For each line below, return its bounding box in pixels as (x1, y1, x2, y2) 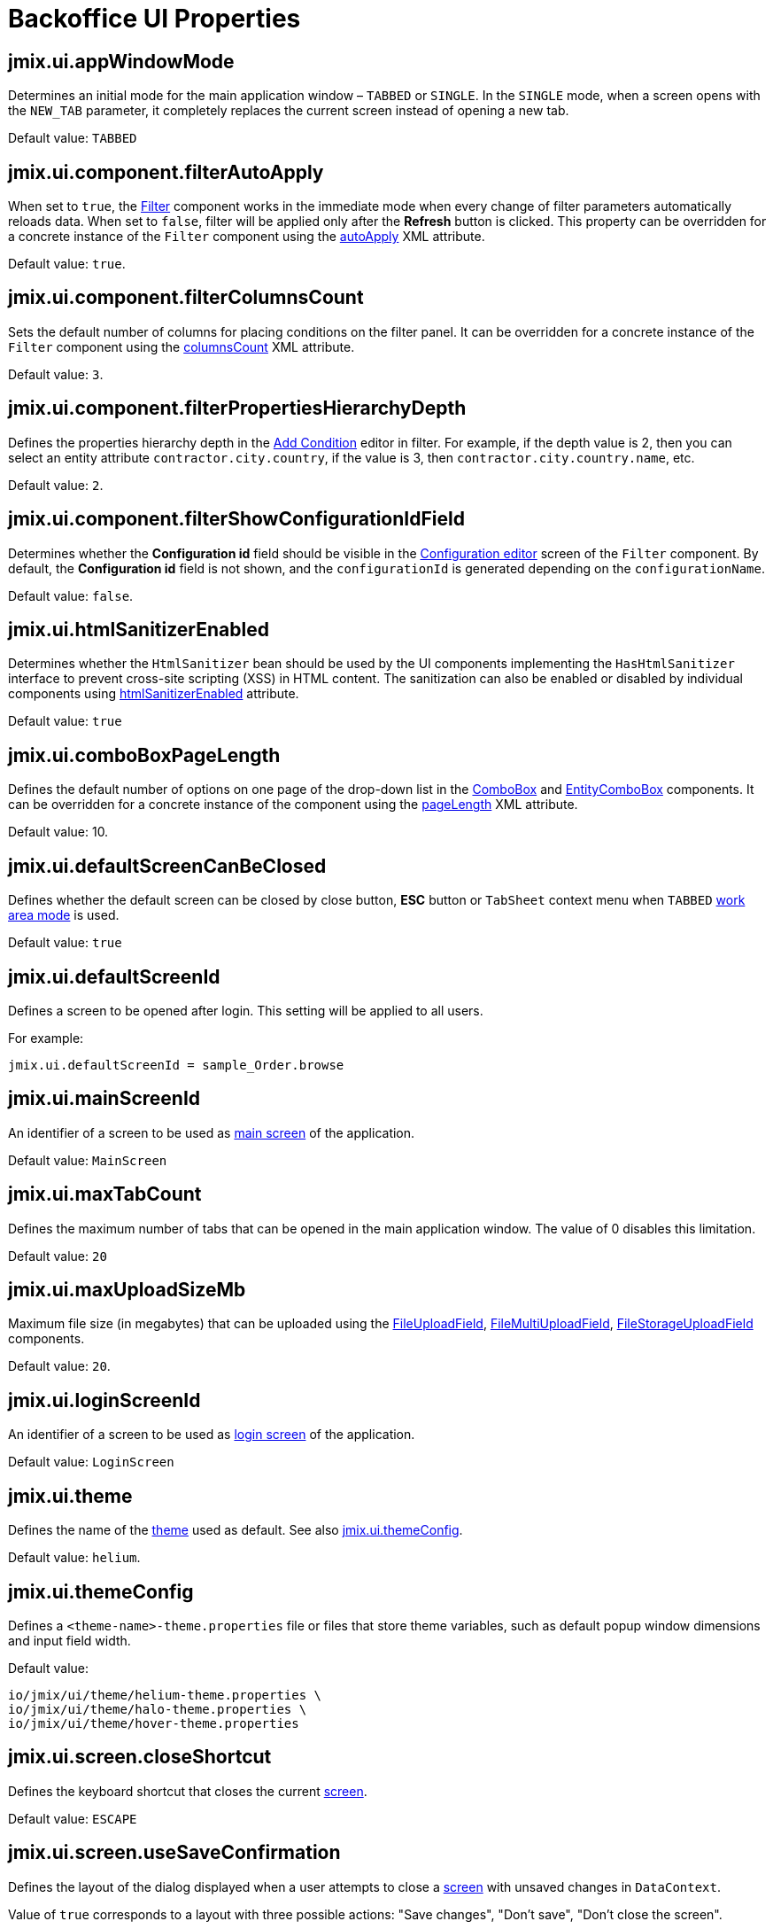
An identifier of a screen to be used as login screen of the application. (8, 1427, 415, 1443)
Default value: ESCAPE (8, 1810, 137, 1826)
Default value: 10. (8, 824, 109, 840)
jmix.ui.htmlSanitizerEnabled (8, 618, 269, 641)
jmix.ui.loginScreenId (8, 1388, 201, 1412)
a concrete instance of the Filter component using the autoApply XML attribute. (8, 229, 485, 245)
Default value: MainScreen (8, 1152, 167, 1168)
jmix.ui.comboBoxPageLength (8, 743, 281, 766)
